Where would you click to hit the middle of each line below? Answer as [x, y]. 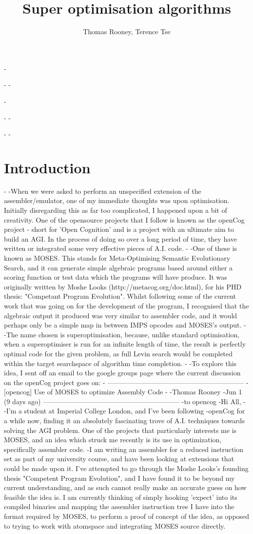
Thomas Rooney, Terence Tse [127, 31]
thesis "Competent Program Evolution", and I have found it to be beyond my [119, 478]
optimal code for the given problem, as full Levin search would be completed [118, 353]
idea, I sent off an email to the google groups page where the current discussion [122, 373]
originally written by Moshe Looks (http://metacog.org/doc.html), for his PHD [123, 286]
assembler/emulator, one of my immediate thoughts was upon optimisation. [117, 200]
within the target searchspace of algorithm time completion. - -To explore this [120, 363]
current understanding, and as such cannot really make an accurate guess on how [125, 487]
